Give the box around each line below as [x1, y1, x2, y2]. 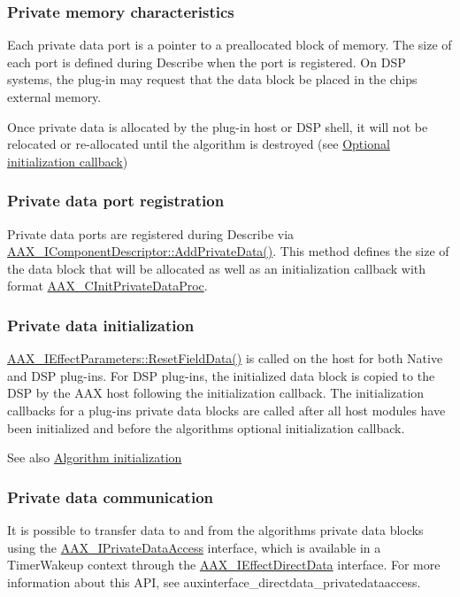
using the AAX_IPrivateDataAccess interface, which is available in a [7, 538, 381, 556]
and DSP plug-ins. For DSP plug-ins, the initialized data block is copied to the [7, 366, 435, 384]
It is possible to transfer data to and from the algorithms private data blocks [7, 520, 424, 539]
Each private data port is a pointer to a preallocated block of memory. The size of [7, 35, 452, 54]
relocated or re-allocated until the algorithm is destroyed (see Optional [7, 135, 390, 153]
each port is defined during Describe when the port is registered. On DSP [7, 52, 406, 71]
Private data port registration [7, 190, 225, 212]
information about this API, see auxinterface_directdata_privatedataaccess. [7, 572, 421, 591]
